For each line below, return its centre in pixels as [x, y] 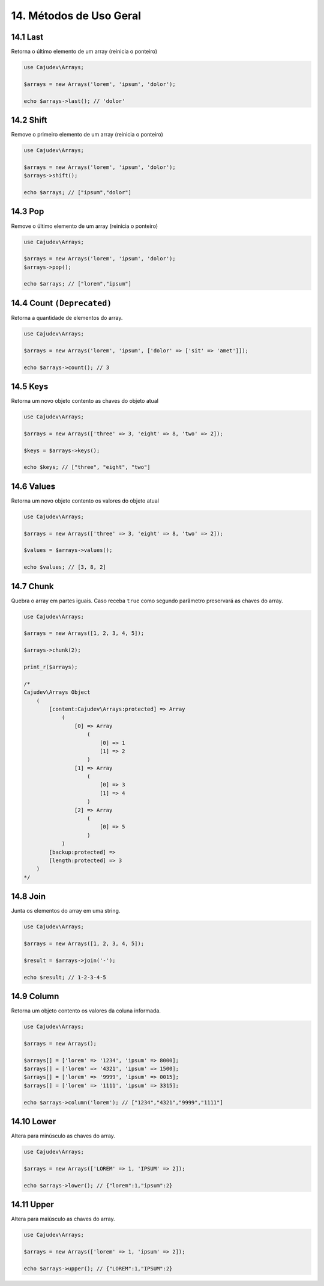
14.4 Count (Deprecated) [61, 303]
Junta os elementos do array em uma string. [66, 911]
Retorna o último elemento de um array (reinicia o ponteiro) [84, 52]
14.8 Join [28, 897]
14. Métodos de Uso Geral [76, 16]
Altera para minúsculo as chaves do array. [63, 1136]
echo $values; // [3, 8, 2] [65, 567]
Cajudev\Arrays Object [57, 692]
